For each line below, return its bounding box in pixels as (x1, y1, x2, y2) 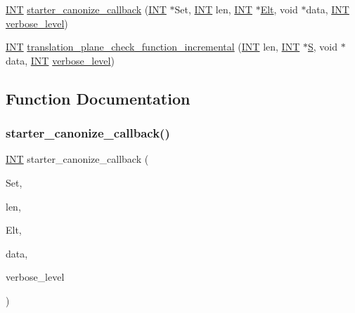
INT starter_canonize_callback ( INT (6, 2, 167, 16)
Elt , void (260, 2, 298, 16)
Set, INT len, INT (174, 2, 252, 16)
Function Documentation (6, 87, 191, 109)
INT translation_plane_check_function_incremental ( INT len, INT (6, 39, 300, 54)
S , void (307, 39, 337, 54)
